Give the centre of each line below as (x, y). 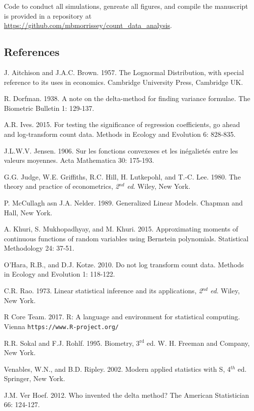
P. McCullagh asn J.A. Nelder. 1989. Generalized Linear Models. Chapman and (124, 202)
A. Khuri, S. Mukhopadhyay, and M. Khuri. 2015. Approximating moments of (121, 229)
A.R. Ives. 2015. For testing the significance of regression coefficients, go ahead (122, 124)
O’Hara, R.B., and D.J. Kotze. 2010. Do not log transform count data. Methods (124, 264)
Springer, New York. (35, 378)
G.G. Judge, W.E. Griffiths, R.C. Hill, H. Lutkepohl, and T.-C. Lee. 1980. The (122, 176)
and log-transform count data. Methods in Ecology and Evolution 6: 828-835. (120, 134)
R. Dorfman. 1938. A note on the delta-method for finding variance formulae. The (127, 98)
